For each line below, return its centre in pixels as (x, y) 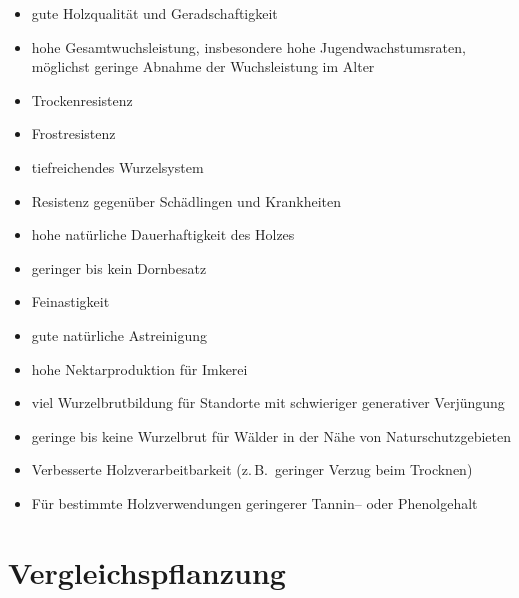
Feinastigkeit (70, 301)
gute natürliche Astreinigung (119, 334)
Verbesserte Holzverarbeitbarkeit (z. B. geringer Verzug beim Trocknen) (252, 469)
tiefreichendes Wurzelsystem (117, 166)
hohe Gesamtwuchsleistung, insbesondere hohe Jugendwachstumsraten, (248, 46)
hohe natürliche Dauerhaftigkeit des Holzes (163, 234)
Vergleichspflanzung (147, 571)
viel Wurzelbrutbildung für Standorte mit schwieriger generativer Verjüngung (268, 402)
